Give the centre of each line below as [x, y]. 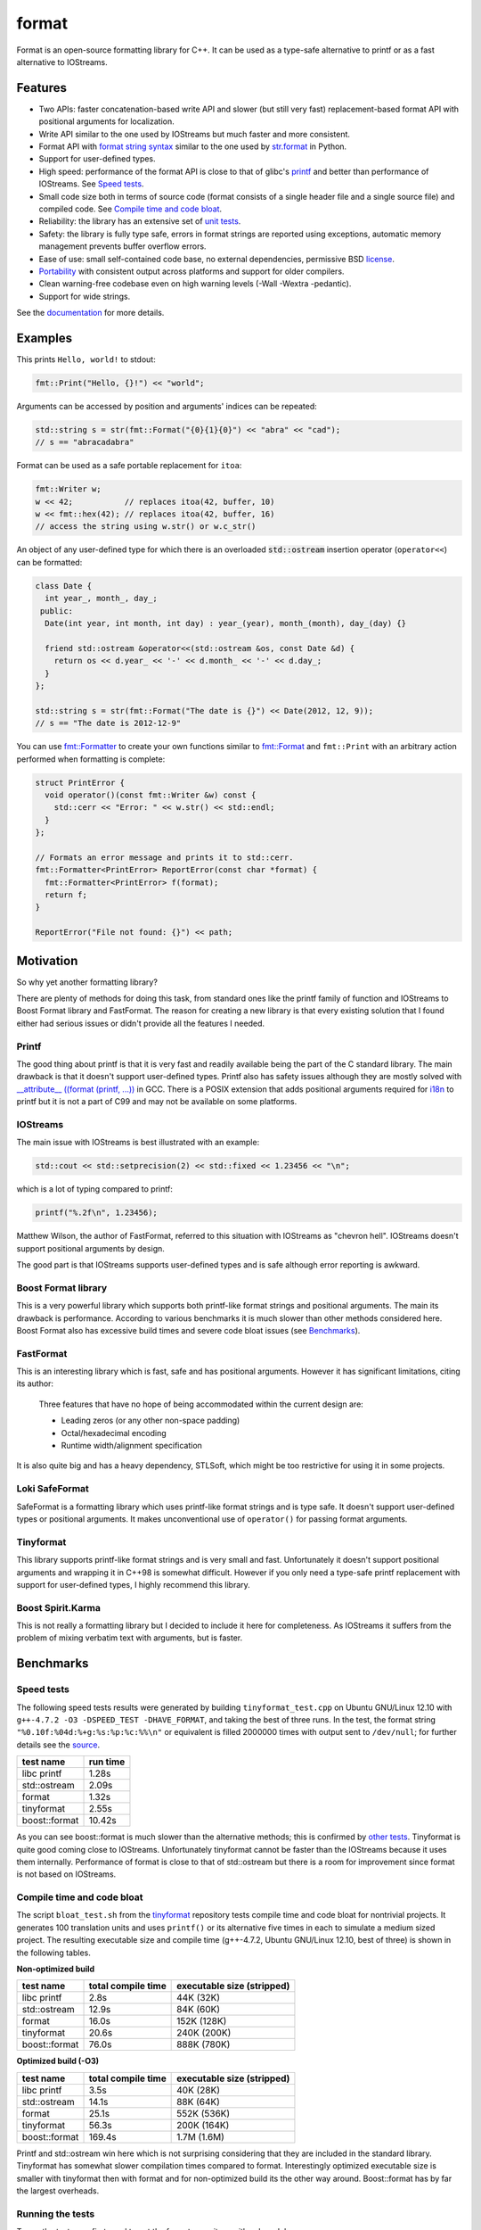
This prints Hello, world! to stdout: [86, 359]
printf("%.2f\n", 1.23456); [96, 1213]
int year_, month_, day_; [101, 599]
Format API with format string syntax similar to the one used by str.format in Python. [193, 146]
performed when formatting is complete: [91, 759]
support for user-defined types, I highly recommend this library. [134, 1584]
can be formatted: [49, 562]
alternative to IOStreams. [62, 62]
